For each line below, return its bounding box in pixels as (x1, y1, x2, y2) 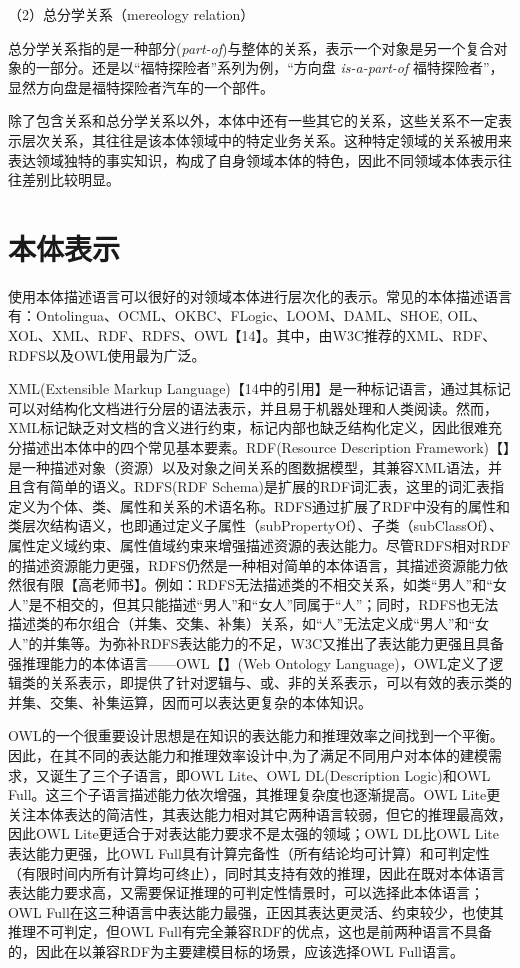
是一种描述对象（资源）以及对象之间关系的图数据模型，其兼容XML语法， (8, 456, 489, 477)
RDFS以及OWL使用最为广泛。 (8, 344, 206, 365)
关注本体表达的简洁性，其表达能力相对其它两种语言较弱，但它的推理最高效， (8, 803, 512, 824)
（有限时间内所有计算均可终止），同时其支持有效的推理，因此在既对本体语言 (8, 862, 505, 883)
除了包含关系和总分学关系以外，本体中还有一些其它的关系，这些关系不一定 (8, 110, 498, 131)
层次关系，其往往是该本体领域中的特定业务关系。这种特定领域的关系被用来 (21, 129, 512, 150)
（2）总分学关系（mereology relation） (8, 4, 255, 24)
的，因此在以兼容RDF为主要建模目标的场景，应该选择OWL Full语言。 (8, 940, 464, 961)
